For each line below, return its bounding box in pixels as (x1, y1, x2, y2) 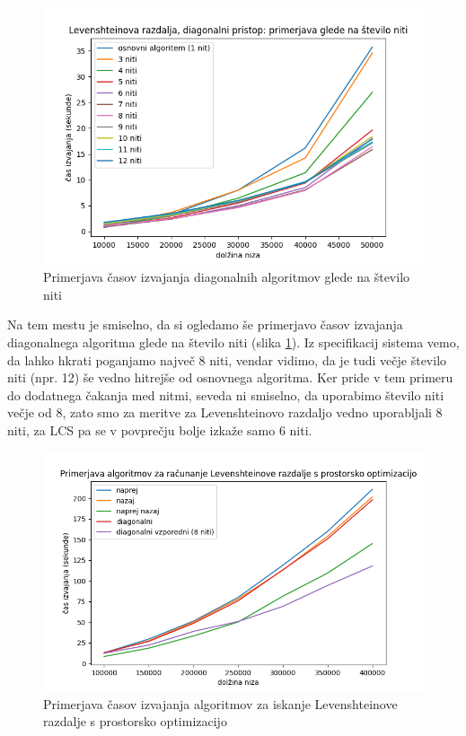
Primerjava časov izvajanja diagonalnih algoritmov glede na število (43, 267, 410, 286)
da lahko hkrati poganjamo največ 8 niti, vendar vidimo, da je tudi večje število (7, 350, 447, 369)
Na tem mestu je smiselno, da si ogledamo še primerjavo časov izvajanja (7, 315, 403, 334)
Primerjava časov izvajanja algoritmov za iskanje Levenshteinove (43, 694, 398, 713)
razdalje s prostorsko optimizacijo (43, 712, 227, 731)
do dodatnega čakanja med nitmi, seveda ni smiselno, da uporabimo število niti (7, 385, 444, 404)
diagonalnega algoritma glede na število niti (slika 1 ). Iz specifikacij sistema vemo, (7, 333, 460, 352)
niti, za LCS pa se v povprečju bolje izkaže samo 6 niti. (7, 420, 312, 439)
